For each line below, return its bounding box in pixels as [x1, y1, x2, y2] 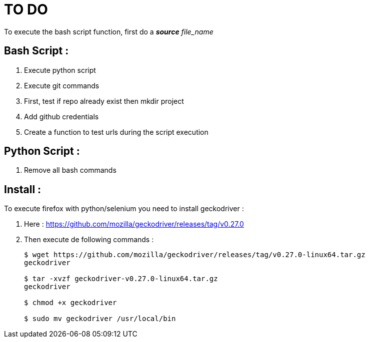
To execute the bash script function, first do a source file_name [4, 27, 213, 36]
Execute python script [24, 65, 96, 74]
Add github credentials [24, 112, 99, 121]
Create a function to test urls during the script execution [24, 127, 208, 136]
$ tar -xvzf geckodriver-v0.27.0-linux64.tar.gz [24, 275, 218, 283]
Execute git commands [24, 81, 99, 90]
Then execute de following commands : [24, 235, 154, 244]
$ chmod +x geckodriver [24, 299, 117, 307]
